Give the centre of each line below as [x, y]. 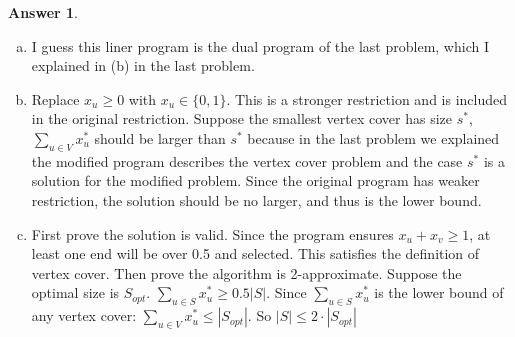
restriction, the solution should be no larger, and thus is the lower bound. [256, 199]
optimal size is [75, 292]
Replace [55, 98]
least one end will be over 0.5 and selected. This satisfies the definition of [255, 253]
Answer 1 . [43, 12]
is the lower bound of [439, 292]
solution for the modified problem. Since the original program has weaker [255, 180]
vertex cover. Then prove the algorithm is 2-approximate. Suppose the [246, 272]
